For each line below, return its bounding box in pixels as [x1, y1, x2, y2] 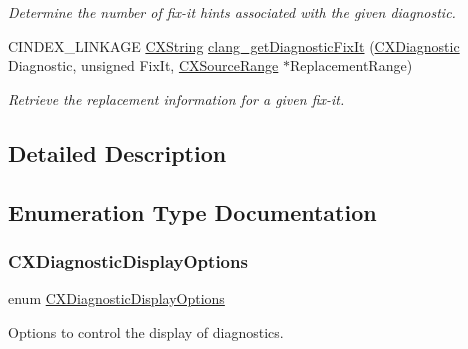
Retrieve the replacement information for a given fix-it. [8, 88, 345, 109]
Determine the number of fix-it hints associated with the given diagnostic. [8, 2, 456, 22]
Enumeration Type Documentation [8, 196, 377, 227]
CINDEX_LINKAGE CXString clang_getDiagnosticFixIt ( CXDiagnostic [8, 35, 460, 56]
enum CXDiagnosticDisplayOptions [8, 288, 225, 309]
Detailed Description [8, 137, 227, 168]
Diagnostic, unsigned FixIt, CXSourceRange [8, 55, 279, 76]
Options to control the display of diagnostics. [8, 321, 284, 342]
